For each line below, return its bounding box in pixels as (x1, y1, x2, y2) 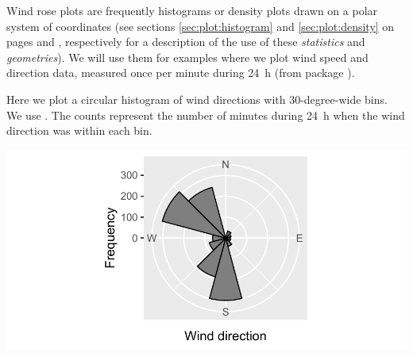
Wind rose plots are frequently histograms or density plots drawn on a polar (6, 2, 378, 18)
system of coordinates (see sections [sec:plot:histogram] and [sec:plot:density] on (6, 17, 395, 34)
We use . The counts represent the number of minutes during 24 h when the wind (6, 106, 405, 123)
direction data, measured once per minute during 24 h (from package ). (6, 64, 355, 81)
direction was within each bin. (6, 122, 152, 139)
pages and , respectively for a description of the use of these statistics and (6, 33, 365, 50)
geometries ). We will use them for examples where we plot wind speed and (6, 48, 369, 65)
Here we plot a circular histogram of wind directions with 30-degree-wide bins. (6, 90, 388, 107)
